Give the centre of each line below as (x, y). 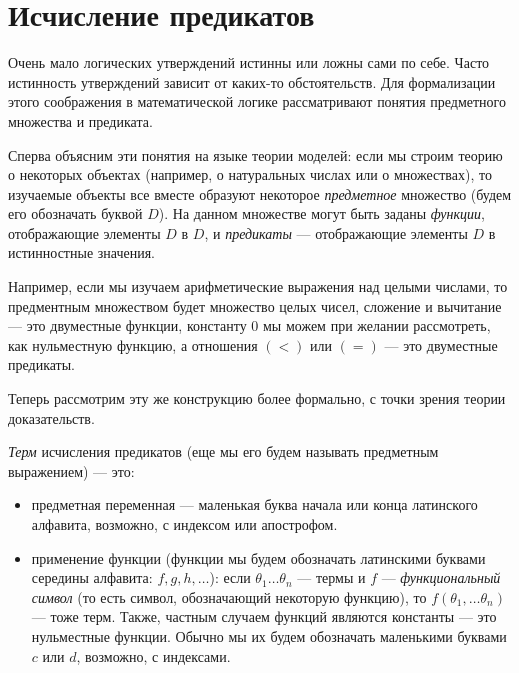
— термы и (331, 577)
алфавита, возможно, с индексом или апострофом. (184, 524)
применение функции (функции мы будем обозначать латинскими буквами (258, 557)
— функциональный (441, 577)
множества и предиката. (80, 120)
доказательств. (51, 417)
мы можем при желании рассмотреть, (376, 325)
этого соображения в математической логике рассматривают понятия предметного (257, 101)
